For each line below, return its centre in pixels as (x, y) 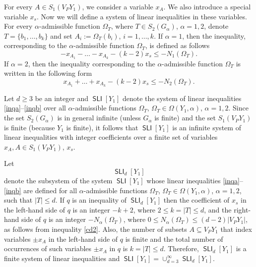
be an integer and (62, 98)
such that (18, 200)
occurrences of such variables (48, 248)
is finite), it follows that (102, 127)
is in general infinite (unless (99, 118)
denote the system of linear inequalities (182, 98)
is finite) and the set (185, 118)
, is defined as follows (177, 45)
